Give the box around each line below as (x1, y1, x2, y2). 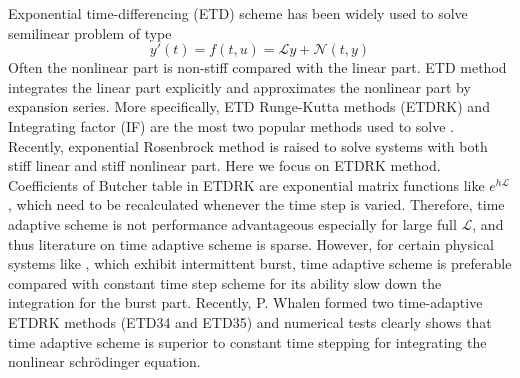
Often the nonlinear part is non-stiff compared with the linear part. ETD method (8, 57, 507, 78)
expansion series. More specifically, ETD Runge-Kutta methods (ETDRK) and (8, 96, 490, 117)
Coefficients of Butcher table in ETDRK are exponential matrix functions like (8, 174, 485, 195)
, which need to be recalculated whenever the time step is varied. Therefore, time (8, 194, 505, 215)
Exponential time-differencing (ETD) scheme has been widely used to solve (8, 3, 468, 23)
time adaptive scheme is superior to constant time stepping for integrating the (8, 331, 487, 352)
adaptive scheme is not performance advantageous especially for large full (8, 213, 457, 234)
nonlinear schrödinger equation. (8, 351, 201, 372)
